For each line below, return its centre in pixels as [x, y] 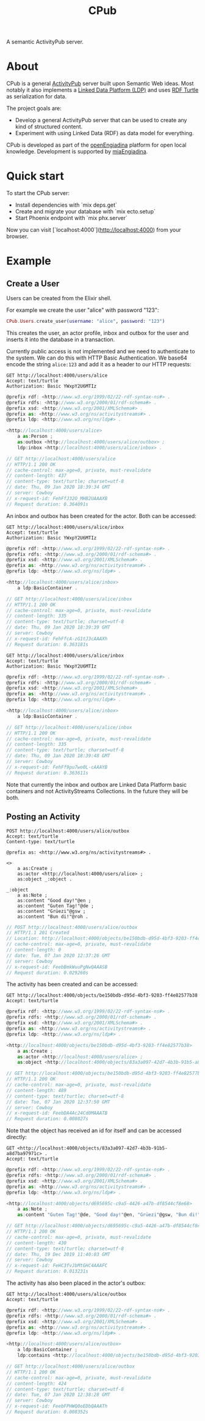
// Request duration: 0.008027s [47, 1119]
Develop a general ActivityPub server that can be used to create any [101, 120]
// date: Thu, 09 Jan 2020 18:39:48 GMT [59, 756]
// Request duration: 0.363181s [47, 644]
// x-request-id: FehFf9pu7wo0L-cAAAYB [57, 767]
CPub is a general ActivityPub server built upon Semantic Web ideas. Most [100, 84]
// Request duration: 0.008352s [47, 1412]
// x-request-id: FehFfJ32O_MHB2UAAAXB [57, 498]
